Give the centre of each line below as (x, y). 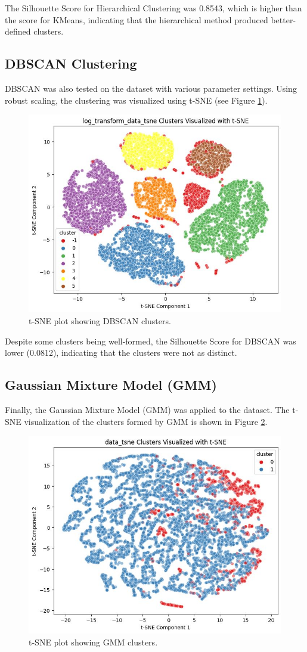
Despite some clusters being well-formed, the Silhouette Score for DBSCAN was (151, 341)
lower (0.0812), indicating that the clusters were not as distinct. (121, 353)
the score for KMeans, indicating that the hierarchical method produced (137, 19)
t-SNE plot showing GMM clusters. (93, 642)
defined (18, 31)
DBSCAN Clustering (71, 63)
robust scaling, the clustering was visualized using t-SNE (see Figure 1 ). (136, 100)
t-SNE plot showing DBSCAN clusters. (100, 321)
